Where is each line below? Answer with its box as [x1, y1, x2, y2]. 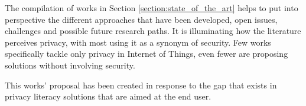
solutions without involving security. [5, 59, 135, 71]
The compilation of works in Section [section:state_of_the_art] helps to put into [5, 2, 298, 13]
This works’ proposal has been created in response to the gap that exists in [5, 78, 277, 91]
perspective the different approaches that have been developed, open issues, [5, 13, 278, 25]
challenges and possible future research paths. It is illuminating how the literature [5, 25, 301, 37]
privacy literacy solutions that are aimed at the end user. [5, 90, 211, 102]
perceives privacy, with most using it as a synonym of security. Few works [5, 36, 271, 48]
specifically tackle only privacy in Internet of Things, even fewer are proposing [5, 47, 288, 60]
